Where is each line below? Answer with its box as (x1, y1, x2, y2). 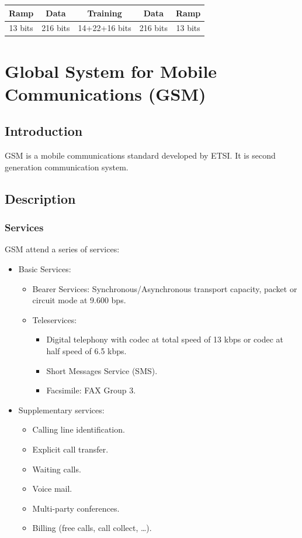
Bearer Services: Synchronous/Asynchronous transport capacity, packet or (32, 282, 297, 294)
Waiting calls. (32, 462, 81, 475)
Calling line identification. (32, 423, 125, 436)
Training (87, 6, 122, 19)
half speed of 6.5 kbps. (46, 344, 127, 357)
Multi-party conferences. (32, 502, 120, 514)
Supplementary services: (18, 403, 105, 416)
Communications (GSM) (5, 81, 206, 105)
